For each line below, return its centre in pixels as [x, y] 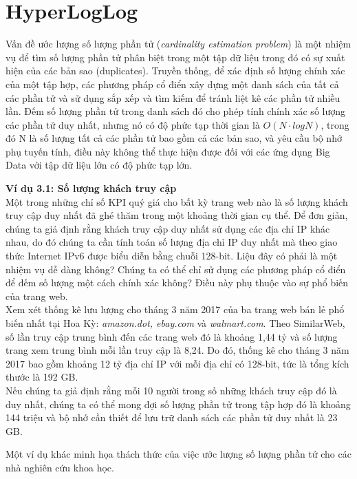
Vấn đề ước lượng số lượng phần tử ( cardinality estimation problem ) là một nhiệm [178, 44]
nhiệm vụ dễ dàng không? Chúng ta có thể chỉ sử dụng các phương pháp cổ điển [176, 269]
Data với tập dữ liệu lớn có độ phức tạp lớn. [99, 165]
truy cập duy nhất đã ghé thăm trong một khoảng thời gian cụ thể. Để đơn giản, [177, 215]
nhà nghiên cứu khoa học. [60, 467]
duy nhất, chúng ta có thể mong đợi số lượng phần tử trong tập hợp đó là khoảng [178, 404]
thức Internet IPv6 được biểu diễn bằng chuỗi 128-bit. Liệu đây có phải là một [172, 256]
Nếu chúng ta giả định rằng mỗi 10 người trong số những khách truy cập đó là [171, 390]
